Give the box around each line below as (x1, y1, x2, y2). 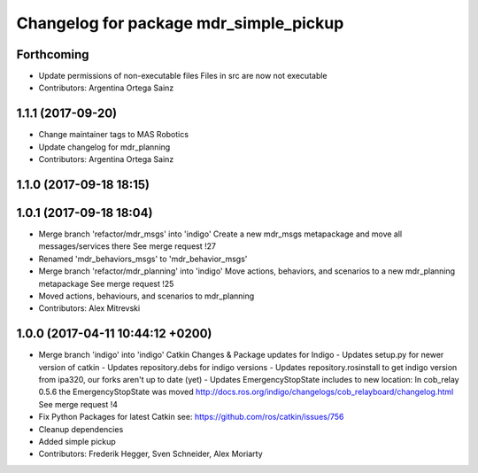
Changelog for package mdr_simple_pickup (16, 13, 344, 33)
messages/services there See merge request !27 (38, 241, 217, 252)
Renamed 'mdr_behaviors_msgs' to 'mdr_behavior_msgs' (38, 253, 248, 264)
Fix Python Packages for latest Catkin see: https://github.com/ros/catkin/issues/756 (38, 412, 344, 423)
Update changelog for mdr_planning (38, 142, 171, 152)
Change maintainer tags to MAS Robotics (38, 129, 189, 140)
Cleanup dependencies (38, 423, 124, 434)
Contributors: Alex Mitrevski (38, 303, 141, 314)
